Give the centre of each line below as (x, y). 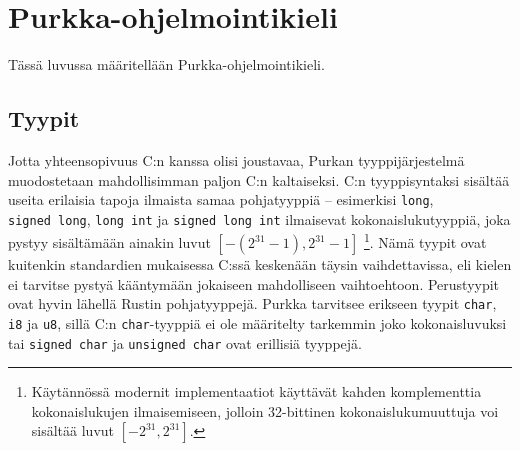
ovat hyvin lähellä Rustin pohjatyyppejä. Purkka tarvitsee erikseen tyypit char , (252, 303)
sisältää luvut (73, 430)
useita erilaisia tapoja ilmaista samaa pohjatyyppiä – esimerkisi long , (221, 199)
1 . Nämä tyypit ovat (425, 241)
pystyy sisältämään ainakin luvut (109, 242)
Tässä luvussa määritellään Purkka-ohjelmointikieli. (166, 64)
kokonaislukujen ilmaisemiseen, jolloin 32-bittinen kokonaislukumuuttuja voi (265, 410)
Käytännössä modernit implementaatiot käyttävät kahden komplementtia (256, 391)
